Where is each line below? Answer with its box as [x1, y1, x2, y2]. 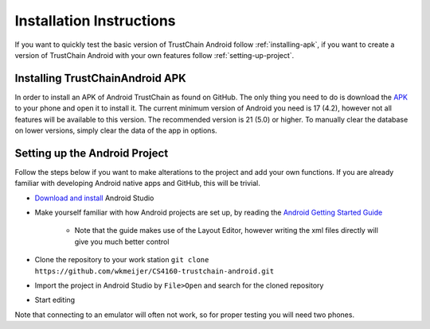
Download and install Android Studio [34, 193, 154, 203]
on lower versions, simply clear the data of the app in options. [14, 126, 218, 135]
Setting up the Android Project [14, 146, 169, 160]
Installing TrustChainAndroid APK [14, 72, 186, 85]
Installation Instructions [14, 12, 176, 29]
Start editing [34, 295, 76, 305]
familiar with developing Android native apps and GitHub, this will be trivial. [14, 179, 260, 188]
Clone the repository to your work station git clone [34, 255, 209, 265]
